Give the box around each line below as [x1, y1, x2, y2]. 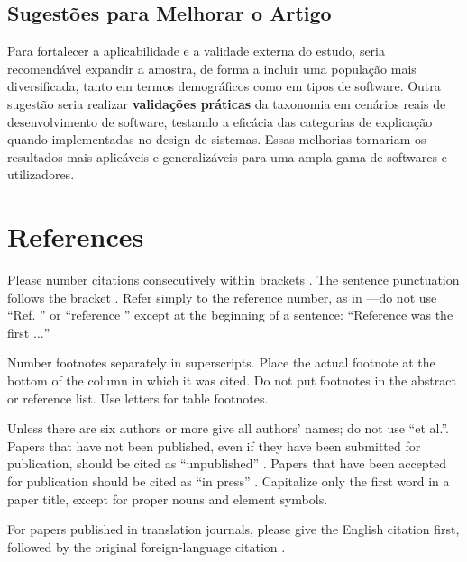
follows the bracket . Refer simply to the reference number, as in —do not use [7, 287, 437, 306]
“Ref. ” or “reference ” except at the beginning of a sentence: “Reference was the [7, 305, 453, 324]
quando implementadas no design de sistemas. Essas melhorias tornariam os [7, 130, 426, 149]
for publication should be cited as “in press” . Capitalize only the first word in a [7, 472, 450, 491]
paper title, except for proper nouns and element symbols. [7, 489, 328, 508]
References [7, 218, 144, 255]
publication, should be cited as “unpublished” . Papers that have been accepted [7, 454, 447, 473]
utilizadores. [7, 165, 75, 184]
